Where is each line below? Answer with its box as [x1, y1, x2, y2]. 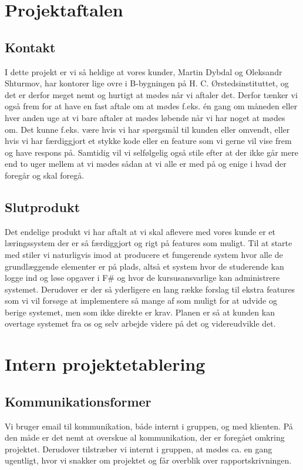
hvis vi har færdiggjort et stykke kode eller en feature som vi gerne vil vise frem [5, 135, 292, 147]
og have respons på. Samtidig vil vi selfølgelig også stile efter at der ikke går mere [5, 146, 298, 158]
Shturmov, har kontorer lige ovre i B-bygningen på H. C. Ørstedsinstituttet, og [5, 77, 289, 89]
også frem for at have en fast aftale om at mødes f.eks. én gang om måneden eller [5, 100, 298, 112]
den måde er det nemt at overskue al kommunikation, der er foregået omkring [5, 431, 285, 444]
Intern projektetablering [5, 352, 206, 376]
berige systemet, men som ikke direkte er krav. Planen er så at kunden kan [5, 305, 275, 318]
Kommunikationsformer [5, 392, 151, 410]
